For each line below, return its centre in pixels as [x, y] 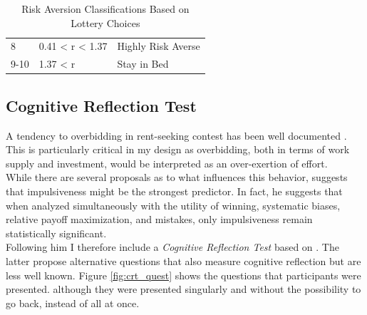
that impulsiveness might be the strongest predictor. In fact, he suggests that [174, 191]
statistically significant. [56, 233]
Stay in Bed [143, 64]
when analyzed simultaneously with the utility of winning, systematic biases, [173, 205]
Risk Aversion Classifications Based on [105, 9]
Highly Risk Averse [159, 46]
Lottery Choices [105, 22]
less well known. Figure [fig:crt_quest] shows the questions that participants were [183, 275]
